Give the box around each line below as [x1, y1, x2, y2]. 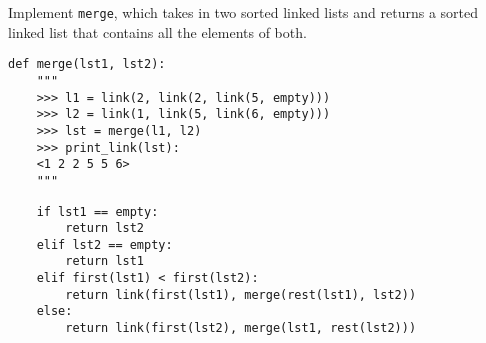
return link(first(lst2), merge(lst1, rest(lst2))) [65, 321, 417, 336]
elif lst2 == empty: [36, 237, 173, 252]
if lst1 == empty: [36, 204, 159, 219]
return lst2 [65, 221, 145, 236]
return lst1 [65, 254, 145, 269]
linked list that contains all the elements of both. [8, 21, 307, 42]
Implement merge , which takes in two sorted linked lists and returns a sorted [8, 2, 479, 22]
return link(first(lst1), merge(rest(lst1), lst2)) [65, 287, 417, 302]
